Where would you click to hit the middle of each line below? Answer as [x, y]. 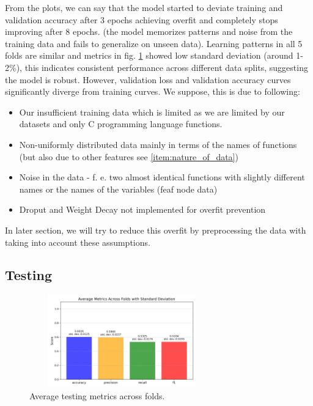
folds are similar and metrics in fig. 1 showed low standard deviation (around [149, 55]
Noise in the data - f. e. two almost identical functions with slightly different [162, 177]
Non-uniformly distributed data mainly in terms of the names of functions [158, 144]
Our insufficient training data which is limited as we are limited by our [152, 112]
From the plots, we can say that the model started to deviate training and [144, 7]
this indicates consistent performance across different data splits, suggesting [166, 67]
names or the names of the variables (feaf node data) [118, 189]
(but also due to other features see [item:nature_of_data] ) [129, 156]
